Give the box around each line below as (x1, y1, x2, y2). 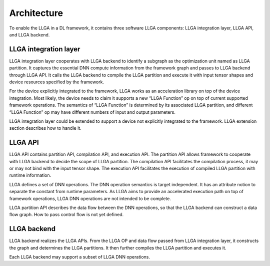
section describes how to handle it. (9, 125, 82, 131)
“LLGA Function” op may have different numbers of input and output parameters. (9, 109, 176, 115)
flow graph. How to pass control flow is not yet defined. (9, 212, 124, 218)
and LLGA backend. (9, 31, 50, 37)
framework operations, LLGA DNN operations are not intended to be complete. (9, 195, 171, 202)
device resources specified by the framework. (9, 79, 104, 85)
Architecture (9, 7, 63, 18)
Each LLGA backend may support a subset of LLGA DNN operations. (9, 254, 150, 260)
